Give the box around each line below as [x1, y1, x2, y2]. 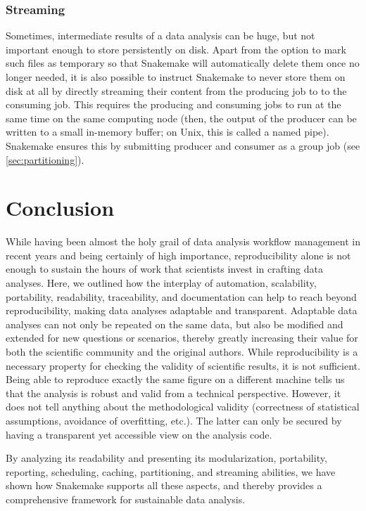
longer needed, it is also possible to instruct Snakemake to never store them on [6, 70, 346, 84]
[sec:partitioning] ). [6, 152, 84, 167]
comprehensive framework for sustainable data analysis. [6, 491, 246, 506]
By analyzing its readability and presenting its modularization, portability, [6, 451, 327, 465]
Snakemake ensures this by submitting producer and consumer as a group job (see [6, 138, 360, 153]
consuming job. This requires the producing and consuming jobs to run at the [6, 97, 341, 112]
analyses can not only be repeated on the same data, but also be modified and [6, 316, 343, 331]
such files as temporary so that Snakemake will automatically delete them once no [6, 56, 360, 70]
